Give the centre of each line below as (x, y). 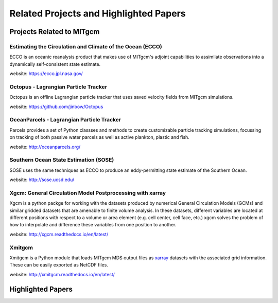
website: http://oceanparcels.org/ (45, 147)
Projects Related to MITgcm (55, 32)
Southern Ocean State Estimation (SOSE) (62, 160)
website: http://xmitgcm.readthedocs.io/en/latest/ (62, 274)
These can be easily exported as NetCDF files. (59, 265)
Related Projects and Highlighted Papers (98, 13)
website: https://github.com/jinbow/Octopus (56, 106)
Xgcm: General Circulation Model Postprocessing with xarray (88, 193)
